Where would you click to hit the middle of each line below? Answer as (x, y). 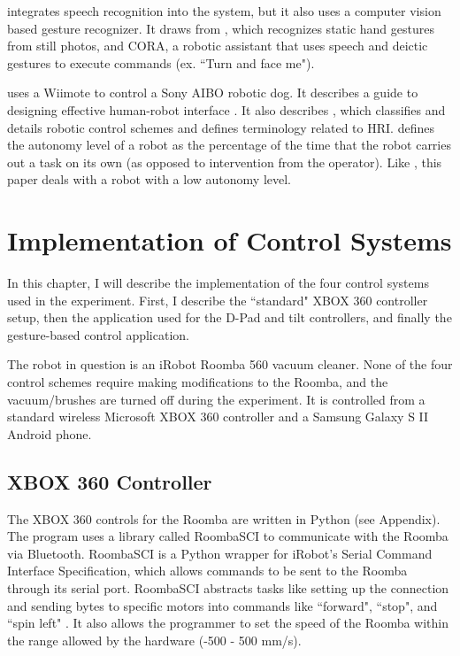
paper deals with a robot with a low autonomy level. (149, 179)
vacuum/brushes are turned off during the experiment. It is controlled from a (216, 399)
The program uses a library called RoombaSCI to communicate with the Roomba (228, 536)
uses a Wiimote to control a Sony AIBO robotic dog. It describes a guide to (213, 93)
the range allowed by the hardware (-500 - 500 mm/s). (154, 640)
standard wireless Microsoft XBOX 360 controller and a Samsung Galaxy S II (218, 417)
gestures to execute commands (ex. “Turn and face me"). (161, 62)
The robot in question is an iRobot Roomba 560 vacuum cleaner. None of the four (230, 364)
